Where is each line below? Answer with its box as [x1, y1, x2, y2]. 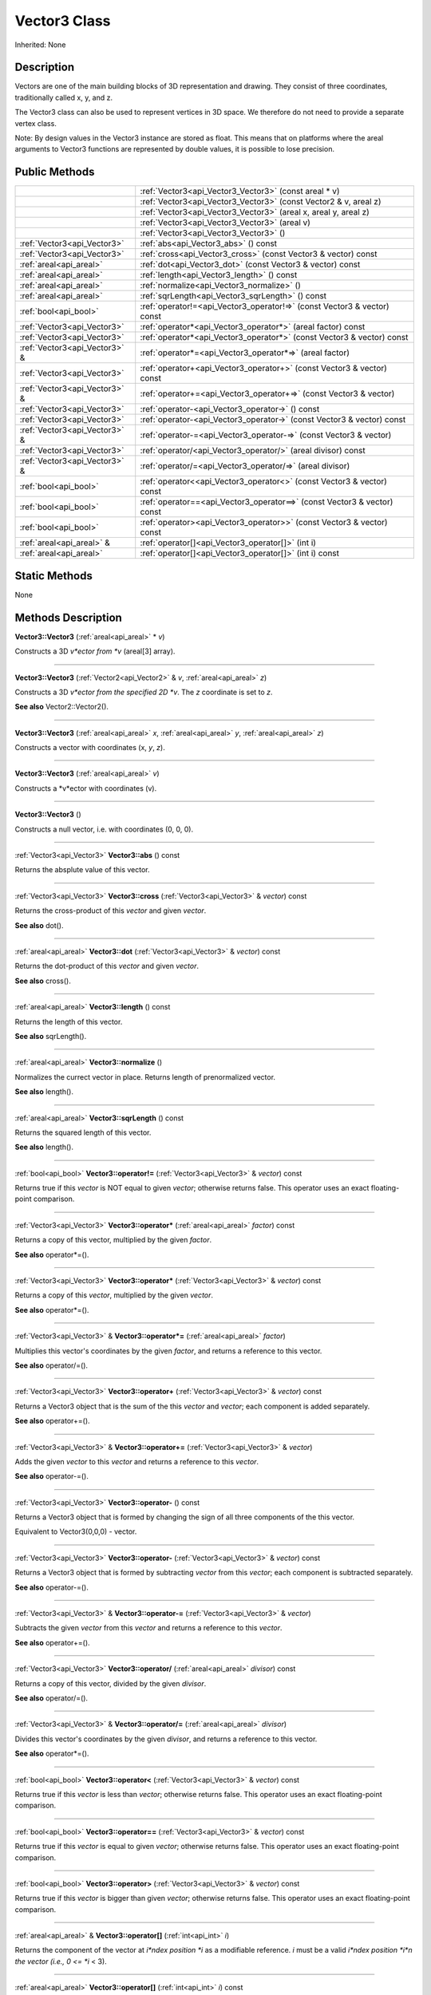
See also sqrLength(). [14, 1031, 87, 1041]
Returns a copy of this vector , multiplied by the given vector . [14, 1290, 214, 1300]
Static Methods [14, 569, 93, 583]
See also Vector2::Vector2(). [14, 702, 109, 712]
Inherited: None [14, 40, 66, 49]
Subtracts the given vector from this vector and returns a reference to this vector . [14, 1623, 283, 1633]
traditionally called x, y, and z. [14, 93, 113, 102]
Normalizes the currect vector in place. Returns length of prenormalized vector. [14, 1072, 275, 1081]
